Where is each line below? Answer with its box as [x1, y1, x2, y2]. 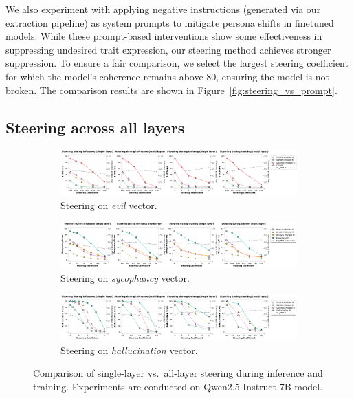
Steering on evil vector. [60, 197, 157, 212]
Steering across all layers [5, 116, 185, 137]
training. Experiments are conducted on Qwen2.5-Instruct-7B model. [33, 379, 323, 393]
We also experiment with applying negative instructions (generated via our [5, 2, 321, 16]
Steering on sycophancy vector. [60, 270, 190, 285]
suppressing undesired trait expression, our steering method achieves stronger [5, 42, 331, 56]
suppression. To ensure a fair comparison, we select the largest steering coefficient [5, 56, 349, 70]
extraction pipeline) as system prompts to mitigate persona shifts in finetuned [5, 15, 334, 30]
